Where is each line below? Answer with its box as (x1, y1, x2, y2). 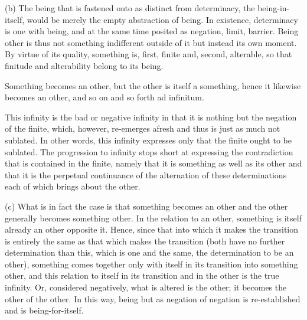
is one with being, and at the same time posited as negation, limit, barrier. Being (5, 25, 299, 37)
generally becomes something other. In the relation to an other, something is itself (5, 211, 302, 224)
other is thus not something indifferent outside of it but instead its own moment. (5, 36, 297, 48)
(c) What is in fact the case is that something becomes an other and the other (5, 200, 288, 212)
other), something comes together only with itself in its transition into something (5, 257, 298, 270)
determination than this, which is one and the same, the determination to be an (5, 246, 294, 259)
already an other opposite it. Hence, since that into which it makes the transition (5, 223, 299, 236)
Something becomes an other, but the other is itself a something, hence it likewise (5, 79, 301, 92)
